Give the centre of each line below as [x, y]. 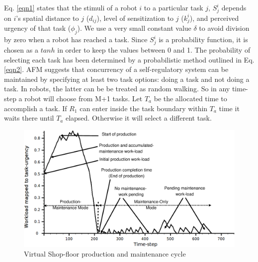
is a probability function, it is [203, 39]
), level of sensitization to [135, 18]
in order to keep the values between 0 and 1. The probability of [154, 50]
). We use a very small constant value [134, 28]
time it [229, 108]
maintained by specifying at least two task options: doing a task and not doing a [127, 79]
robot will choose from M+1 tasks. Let [84, 98]
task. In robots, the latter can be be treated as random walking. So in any [117, 89]
